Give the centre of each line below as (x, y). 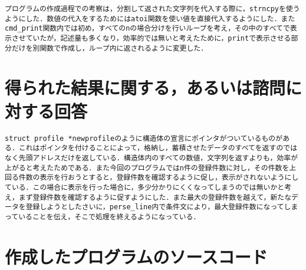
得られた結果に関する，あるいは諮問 (145, 88)
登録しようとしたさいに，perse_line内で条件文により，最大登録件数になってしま (162, 207)
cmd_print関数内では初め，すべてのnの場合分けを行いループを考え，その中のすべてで (147, 29)
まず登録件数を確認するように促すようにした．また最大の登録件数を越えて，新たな (155, 197)
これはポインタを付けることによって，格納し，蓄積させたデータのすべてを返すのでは (158, 148)
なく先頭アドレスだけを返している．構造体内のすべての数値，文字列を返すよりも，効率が (152, 158)
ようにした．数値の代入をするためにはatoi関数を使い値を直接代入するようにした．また (150, 19)
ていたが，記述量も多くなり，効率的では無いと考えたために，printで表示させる (158, 38)
